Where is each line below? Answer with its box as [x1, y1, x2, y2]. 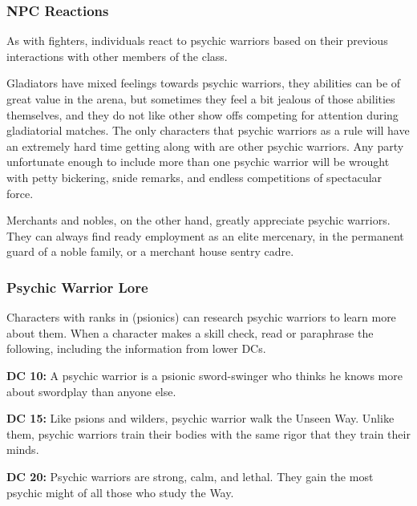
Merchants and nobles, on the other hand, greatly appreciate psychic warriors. [6, 212, 391, 229]
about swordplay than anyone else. [6, 383, 176, 399]
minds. [6, 441, 39, 458]
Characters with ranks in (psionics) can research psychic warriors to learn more [6, 309, 396, 326]
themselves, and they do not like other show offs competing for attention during [6, 106, 399, 123]
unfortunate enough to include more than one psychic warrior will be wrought [6, 153, 390, 170]
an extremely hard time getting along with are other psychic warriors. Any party [6, 137, 404, 154]
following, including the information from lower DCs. [6, 340, 266, 357]
